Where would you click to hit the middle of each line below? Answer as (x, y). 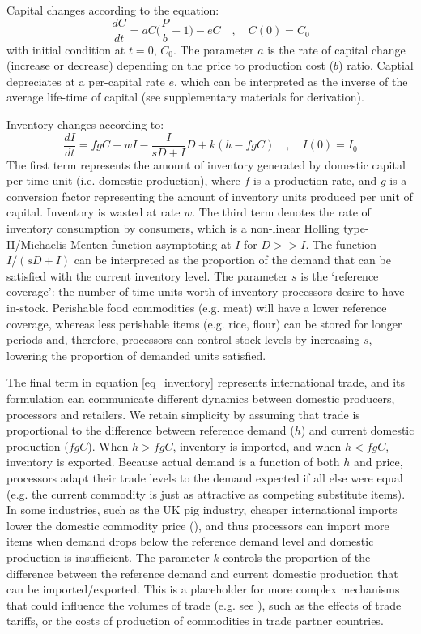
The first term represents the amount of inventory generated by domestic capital (206, 164)
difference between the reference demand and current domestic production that (202, 573)
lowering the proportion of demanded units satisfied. (136, 355)
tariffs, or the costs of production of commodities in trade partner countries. (195, 621)
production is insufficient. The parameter (108, 557)
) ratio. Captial (376, 65)
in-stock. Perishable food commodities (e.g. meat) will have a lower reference (197, 308)
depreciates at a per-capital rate (86, 81)
